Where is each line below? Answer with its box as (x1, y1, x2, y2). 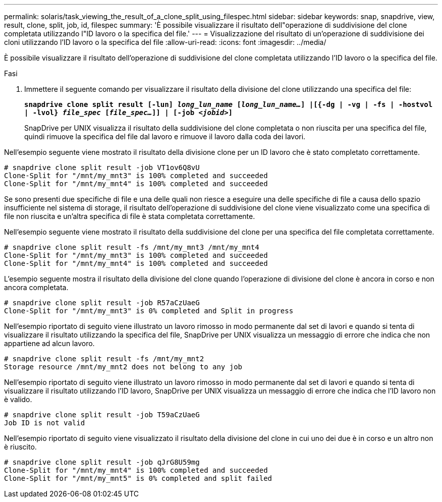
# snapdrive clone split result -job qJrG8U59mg (4, 458, 200, 466)
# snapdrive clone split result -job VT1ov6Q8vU (4, 163, 200, 172)
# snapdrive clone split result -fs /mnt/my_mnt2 (4, 355, 204, 363)
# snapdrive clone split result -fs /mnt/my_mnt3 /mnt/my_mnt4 (4, 243, 259, 251)
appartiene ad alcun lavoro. (4, 339, 95, 348)
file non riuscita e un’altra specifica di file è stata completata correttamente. (4, 212, 255, 220)
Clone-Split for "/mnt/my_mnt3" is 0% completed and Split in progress (4, 307, 294, 315)
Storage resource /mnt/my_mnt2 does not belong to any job (4, 363, 243, 371)
